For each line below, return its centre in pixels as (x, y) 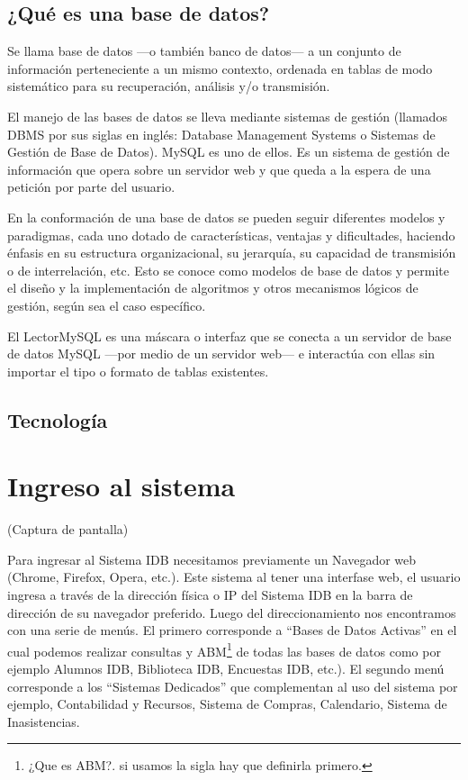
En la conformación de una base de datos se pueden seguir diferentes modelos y (226, 217)
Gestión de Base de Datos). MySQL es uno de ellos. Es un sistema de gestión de (229, 152)
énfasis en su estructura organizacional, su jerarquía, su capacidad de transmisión (232, 253)
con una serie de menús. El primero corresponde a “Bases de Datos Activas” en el (232, 630)
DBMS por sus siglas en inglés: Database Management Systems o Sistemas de (221, 134)
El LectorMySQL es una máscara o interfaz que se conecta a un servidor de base (229, 336)
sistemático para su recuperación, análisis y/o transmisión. (169, 86)
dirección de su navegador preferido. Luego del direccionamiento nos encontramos (232, 612)
